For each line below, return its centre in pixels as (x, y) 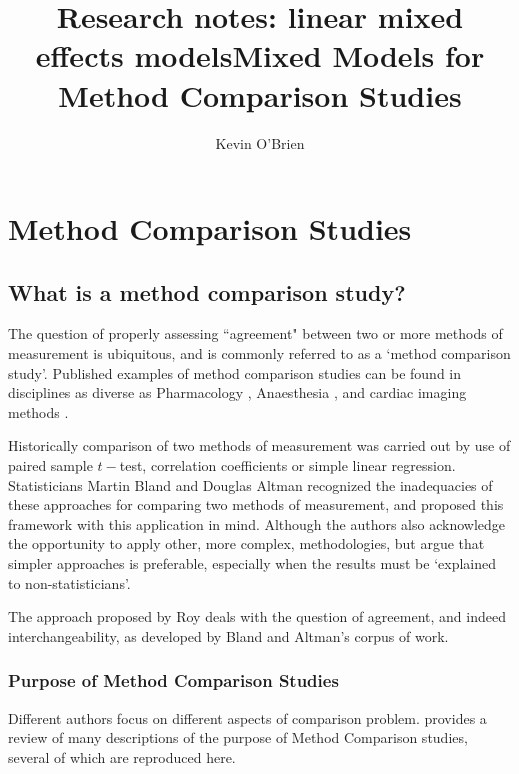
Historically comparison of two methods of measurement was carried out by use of (259, 445)
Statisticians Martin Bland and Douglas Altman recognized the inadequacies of (250, 484)
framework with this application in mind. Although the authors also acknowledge (256, 523)
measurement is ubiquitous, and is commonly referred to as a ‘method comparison (259, 353)
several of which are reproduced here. (122, 756)
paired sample (50, 465)
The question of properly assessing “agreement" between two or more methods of (255, 333)
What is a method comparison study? (207, 291)
